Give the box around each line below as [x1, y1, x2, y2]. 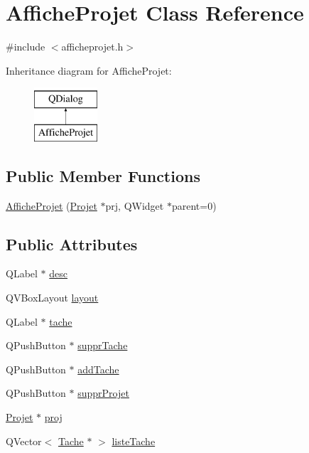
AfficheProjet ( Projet [6, 198, 97, 213]
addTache [77, 361, 119, 376]
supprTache [77, 338, 128, 353]
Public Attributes [6, 233, 138, 255]
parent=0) [171, 198, 217, 213]
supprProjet [77, 385, 129, 400]
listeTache [112, 433, 156, 448]
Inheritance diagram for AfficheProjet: [6, 63, 172, 78]
